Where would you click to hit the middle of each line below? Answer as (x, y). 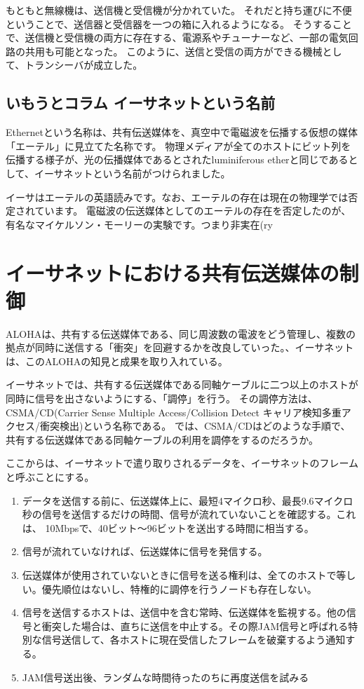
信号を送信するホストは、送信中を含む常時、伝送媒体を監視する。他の (184, 612)
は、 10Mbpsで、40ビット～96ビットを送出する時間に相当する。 (168, 527)
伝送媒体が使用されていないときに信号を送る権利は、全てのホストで (179, 574)
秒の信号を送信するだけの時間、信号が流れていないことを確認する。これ (189, 514)
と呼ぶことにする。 (50, 476)
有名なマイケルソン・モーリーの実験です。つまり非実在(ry (139, 224)
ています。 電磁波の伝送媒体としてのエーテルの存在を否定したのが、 (193, 211)
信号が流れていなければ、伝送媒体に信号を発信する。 (145, 551)
